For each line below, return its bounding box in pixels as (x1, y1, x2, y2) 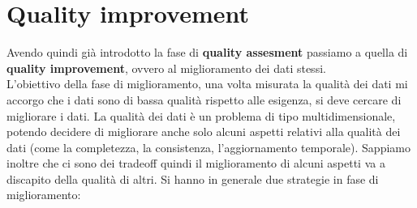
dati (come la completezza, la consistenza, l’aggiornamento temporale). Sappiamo (6, 138, 411, 155)
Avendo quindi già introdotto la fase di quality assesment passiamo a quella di (6, 44, 408, 61)
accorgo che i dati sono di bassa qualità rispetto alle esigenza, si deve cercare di (6, 91, 402, 108)
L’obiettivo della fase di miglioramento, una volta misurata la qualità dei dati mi (6, 75, 408, 92)
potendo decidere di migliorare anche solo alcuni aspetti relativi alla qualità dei (6, 123, 401, 140)
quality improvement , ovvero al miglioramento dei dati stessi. (6, 59, 326, 76)
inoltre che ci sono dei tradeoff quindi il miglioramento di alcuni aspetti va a (6, 155, 385, 172)
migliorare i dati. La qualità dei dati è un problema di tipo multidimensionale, (6, 107, 396, 124)
